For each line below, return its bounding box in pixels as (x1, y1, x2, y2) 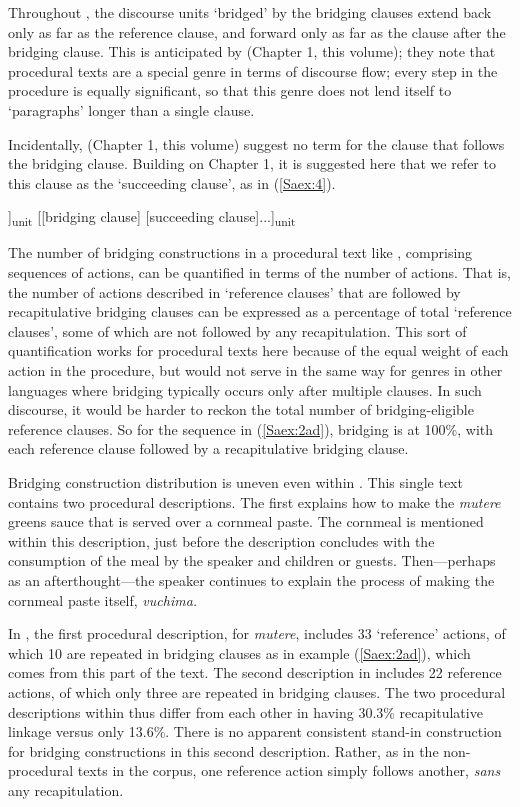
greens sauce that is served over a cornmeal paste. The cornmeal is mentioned (8, 511, 484, 532)
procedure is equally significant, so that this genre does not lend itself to (8, 80, 452, 101)
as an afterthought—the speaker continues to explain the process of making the (8, 569, 495, 590)
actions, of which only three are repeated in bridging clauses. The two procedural (8, 681, 506, 702)
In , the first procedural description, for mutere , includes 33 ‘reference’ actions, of (8, 623, 506, 644)
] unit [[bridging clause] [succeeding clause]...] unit (8, 206, 296, 230)
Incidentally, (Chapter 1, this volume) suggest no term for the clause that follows (8, 133, 505, 154)
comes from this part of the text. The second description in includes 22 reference (8, 662, 502, 683)
